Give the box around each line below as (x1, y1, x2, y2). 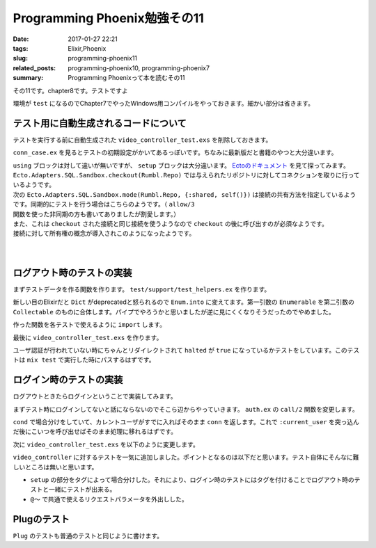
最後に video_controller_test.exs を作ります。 (13, 333, 163, 341)
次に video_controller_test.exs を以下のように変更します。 (13, 440, 200, 449)
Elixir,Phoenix (68, 44, 107, 52)
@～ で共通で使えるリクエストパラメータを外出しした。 (30, 494, 188, 503)
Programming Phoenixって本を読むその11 (68, 74, 185, 82)
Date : (13, 35, 29, 43)
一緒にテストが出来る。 (48, 485, 116, 494)
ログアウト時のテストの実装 (13, 266, 132, 278)
